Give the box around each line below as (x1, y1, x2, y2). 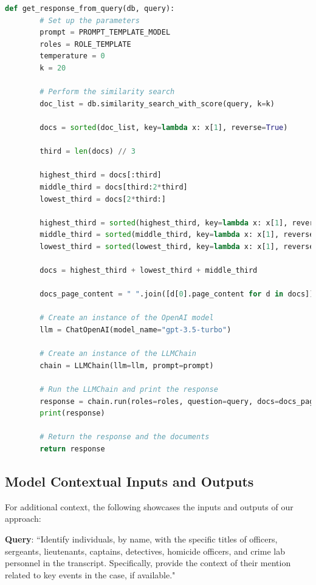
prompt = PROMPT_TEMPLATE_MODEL (39, 28, 171, 37)
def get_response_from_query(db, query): (5, 4, 175, 13)
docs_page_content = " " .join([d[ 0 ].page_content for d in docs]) (39, 290, 314, 299)
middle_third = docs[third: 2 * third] (39, 182, 188, 191)
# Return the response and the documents (39, 433, 210, 442)
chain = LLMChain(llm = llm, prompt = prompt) (39, 361, 214, 370)
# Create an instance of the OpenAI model (39, 313, 214, 323)
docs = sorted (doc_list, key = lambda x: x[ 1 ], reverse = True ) (39, 123, 288, 132)
